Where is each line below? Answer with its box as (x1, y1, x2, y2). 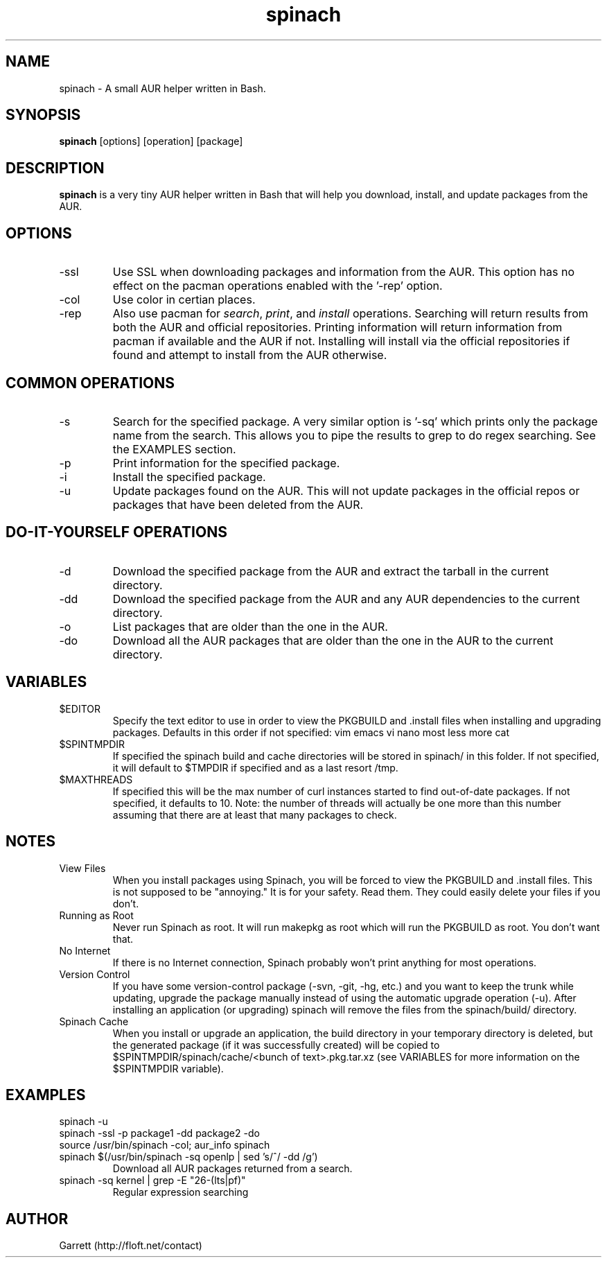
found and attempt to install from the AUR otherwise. (112, 348, 387, 363)
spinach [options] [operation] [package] (59, 135, 243, 148)
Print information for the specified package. (112, 455, 340, 470)
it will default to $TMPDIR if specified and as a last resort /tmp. (112, 761, 398, 774)
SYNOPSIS (6, 106, 81, 124)
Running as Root (59, 909, 134, 921)
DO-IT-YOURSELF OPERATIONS (6, 523, 227, 541)
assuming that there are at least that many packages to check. (112, 808, 397, 821)
